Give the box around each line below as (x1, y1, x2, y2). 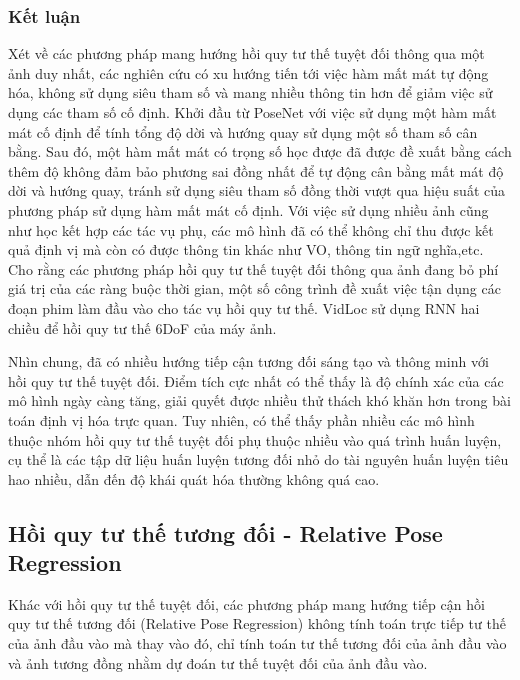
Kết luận (8, 3, 81, 28)
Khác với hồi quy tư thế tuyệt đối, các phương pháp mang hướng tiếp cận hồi (8, 593, 485, 614)
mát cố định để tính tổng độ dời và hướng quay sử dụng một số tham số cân (8, 121, 478, 142)
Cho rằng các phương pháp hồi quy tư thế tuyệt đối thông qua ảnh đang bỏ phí (8, 258, 499, 279)
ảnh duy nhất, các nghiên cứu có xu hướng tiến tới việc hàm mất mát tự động (8, 62, 489, 83)
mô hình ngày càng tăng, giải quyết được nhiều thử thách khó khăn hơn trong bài (8, 390, 511, 411)
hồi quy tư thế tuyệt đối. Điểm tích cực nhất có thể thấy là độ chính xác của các (8, 370, 504, 391)
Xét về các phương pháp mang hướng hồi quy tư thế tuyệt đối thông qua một (8, 43, 485, 64)
